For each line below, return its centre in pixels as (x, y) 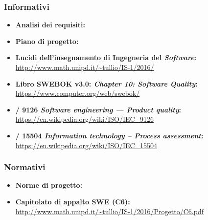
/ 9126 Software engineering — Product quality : (98, 109)
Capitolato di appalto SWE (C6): (73, 201)
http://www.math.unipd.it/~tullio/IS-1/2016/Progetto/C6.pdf (109, 211)
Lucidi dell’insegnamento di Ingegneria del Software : (106, 57)
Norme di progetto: (49, 185)
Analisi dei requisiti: (50, 25)
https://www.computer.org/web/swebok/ (78, 93)
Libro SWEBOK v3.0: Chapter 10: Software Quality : (106, 83)
